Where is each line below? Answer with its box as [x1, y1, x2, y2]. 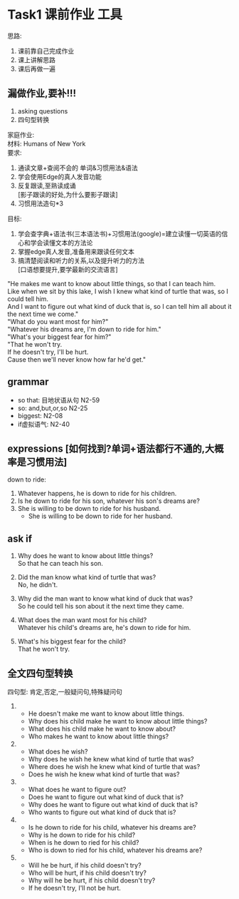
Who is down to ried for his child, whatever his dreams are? [28, 846, 203, 854]
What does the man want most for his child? [17, 616, 147, 624]
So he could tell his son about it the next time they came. [17, 602, 184, 611]
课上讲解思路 [17, 55, 55, 64]
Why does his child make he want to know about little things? [28, 717, 208, 725]
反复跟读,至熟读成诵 [17, 181, 76, 190]
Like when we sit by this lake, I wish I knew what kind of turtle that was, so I [7, 287, 229, 295]
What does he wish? [28, 747, 88, 756]
